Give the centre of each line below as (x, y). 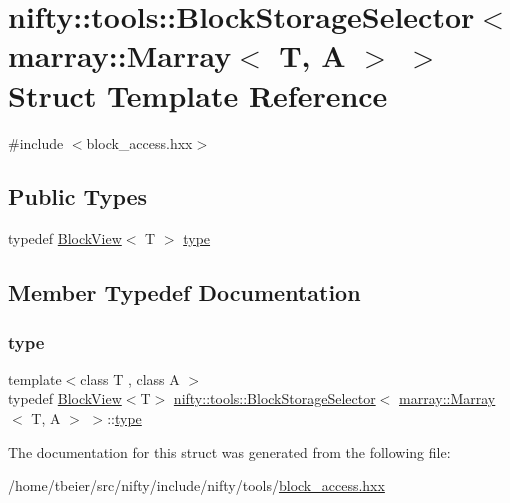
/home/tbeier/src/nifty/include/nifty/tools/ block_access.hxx (196, 485)
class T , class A (130, 378)
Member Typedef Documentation (184, 292)
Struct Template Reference (198, 94)
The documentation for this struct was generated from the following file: (229, 451)
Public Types (78, 196)
